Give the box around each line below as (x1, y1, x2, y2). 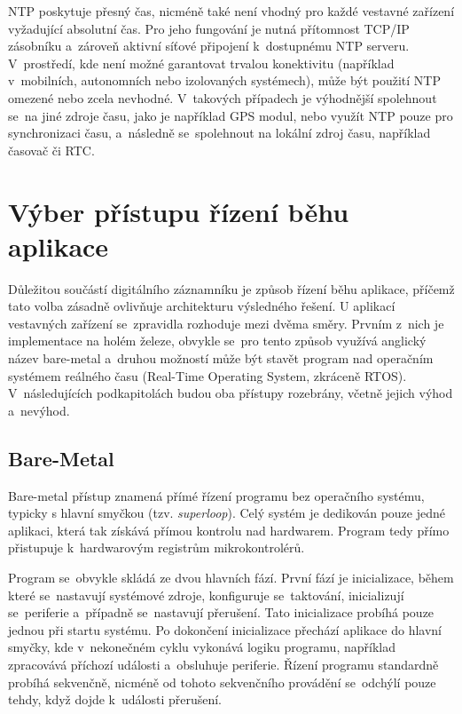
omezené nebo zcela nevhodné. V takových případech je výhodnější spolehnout (8, 88, 437, 107)
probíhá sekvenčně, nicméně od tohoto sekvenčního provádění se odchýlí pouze (8, 672, 436, 691)
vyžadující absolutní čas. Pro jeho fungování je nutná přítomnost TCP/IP (8, 19, 410, 37)
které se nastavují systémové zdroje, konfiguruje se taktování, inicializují (8, 585, 404, 604)
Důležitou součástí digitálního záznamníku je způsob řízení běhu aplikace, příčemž (8, 279, 455, 297)
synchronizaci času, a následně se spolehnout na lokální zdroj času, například (8, 123, 431, 142)
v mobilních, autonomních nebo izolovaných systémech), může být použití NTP (8, 71, 442, 90)
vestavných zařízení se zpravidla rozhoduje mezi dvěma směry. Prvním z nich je (8, 313, 444, 332)
